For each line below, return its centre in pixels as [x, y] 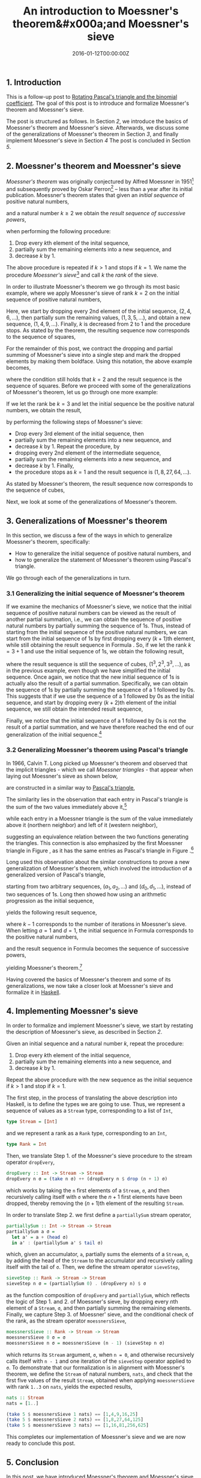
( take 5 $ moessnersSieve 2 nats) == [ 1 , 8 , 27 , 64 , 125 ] [75, 1420]
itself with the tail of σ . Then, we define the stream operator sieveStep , [93, 1267]
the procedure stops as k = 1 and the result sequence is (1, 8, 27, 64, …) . [103, 472]
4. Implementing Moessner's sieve [72, 1011]
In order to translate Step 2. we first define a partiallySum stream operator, [99, 1215]
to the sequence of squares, [41, 337]
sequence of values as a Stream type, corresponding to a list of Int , [89, 1111]
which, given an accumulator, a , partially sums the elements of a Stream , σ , [98, 1254]
